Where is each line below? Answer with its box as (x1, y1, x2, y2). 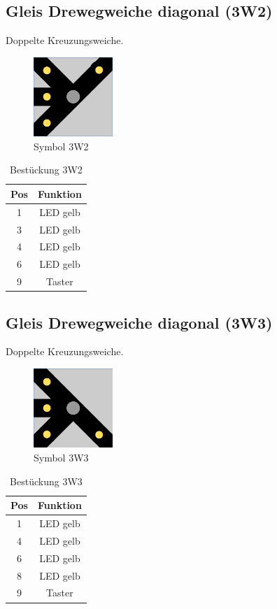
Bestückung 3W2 (10, 162, 83, 177)
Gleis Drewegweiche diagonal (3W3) (6, 311, 273, 333)
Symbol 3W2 (34, 138, 89, 153)
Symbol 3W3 (34, 450, 89, 465)
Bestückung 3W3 (10, 473, 83, 488)
